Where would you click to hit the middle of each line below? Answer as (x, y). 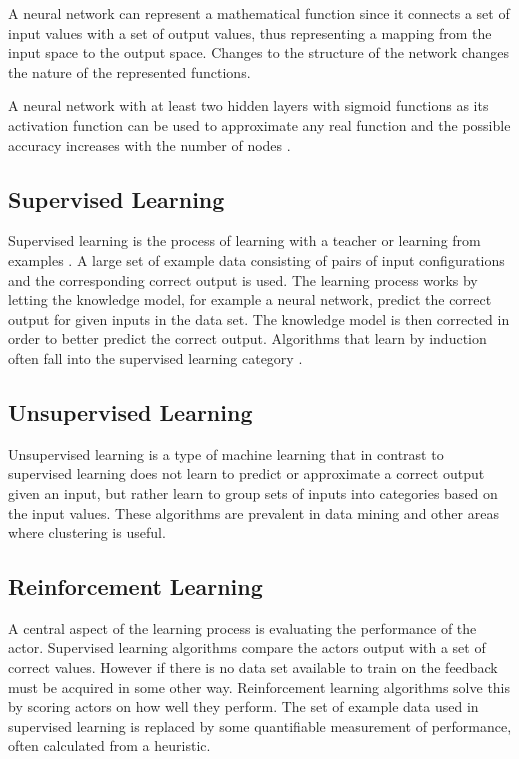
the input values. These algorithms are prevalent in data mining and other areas (253, 512)
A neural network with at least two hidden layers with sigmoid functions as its (248, 105)
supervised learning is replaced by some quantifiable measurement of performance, (260, 725)
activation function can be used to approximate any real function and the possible (259, 124)
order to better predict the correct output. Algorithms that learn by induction (247, 338)
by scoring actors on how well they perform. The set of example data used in (243, 706)
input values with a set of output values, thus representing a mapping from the (250, 32)
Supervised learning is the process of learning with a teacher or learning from (244, 240)
